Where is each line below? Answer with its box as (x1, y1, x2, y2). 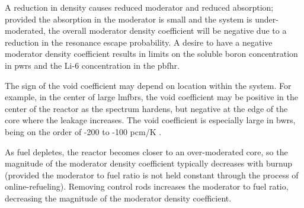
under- (255, 12, 279, 25)
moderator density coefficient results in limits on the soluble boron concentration (5, 47, 298, 60)
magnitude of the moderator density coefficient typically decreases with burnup (5, 157, 292, 169)
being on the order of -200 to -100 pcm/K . (5, 125, 162, 137)
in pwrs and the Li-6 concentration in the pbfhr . (5, 59, 180, 71)
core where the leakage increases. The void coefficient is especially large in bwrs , (5, 114, 296, 126)
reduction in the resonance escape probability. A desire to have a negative (5, 36, 273, 48)
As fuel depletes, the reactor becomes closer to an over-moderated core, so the (5, 145, 288, 158)
